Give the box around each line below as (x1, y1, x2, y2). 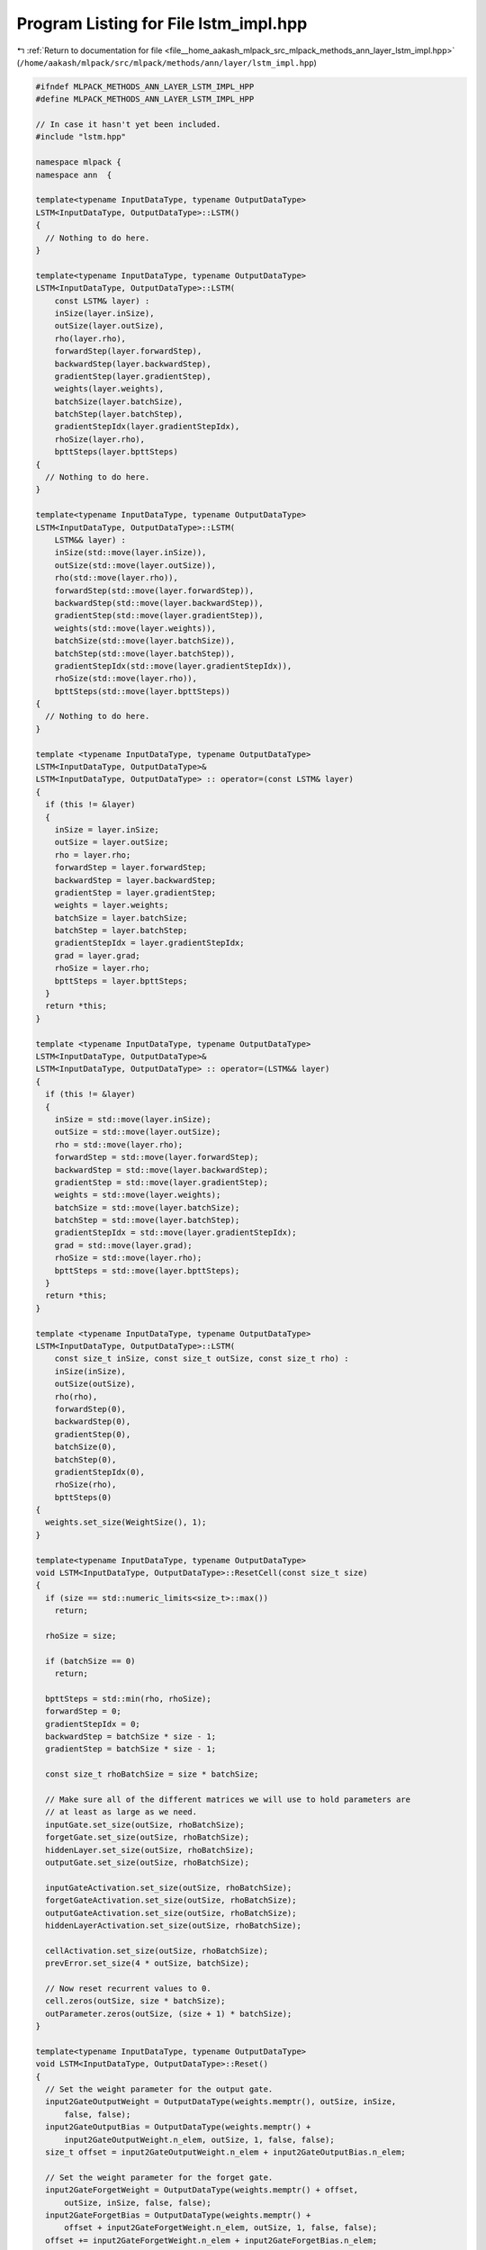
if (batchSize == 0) (45, 1656, 136, 1666)
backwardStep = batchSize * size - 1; (45, 1732, 216, 1741)
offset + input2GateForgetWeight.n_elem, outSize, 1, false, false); (64, 2223, 378, 2233)
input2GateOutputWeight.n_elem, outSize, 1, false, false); (64, 2134, 335, 2145)
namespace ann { (35, 169, 112, 180)
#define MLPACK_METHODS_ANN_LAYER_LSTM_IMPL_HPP (35, 94, 255, 104)
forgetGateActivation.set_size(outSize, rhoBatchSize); (45, 1895, 297, 1905)
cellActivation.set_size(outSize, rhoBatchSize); (45, 1945, 269, 1956)
